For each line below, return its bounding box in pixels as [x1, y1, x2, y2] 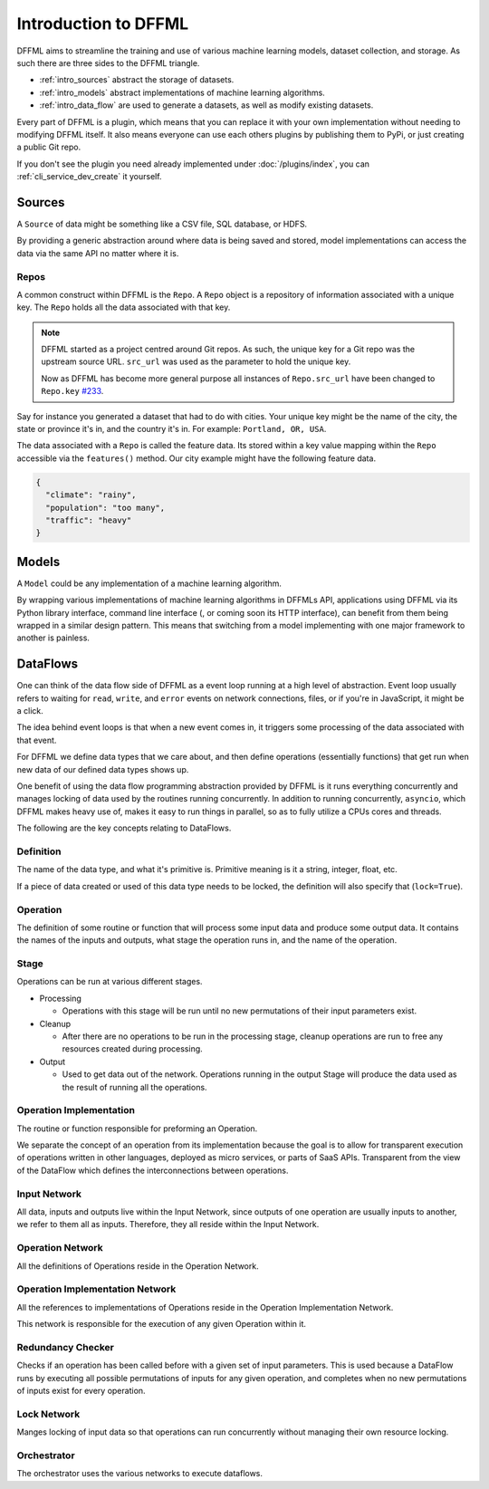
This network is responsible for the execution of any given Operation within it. [16, 1319, 307, 1330]
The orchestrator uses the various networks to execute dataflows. [16, 1468, 263, 1479]
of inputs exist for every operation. [16, 1385, 146, 1396]
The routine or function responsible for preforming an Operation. [16, 1123, 258, 1134]
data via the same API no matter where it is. [16, 247, 179, 258]
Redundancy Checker [16, 1340, 115, 1353]
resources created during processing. [62, 1043, 203, 1054]
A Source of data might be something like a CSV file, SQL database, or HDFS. [16, 218, 308, 229]
